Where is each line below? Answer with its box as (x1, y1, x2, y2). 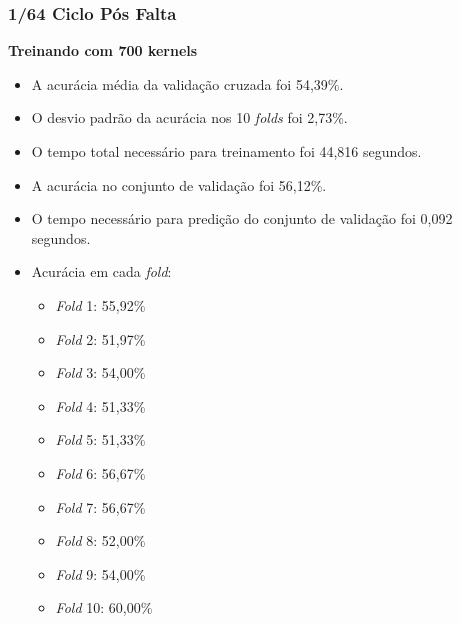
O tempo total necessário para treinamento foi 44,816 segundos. (31, 141, 422, 161)
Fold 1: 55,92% (55, 294, 146, 315)
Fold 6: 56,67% (55, 462, 146, 483)
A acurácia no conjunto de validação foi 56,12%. (31, 174, 327, 195)
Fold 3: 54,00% (55, 362, 146, 383)
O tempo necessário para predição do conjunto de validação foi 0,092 (31, 208, 453, 229)
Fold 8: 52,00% (55, 530, 146, 551)
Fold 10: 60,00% (55, 597, 153, 618)
